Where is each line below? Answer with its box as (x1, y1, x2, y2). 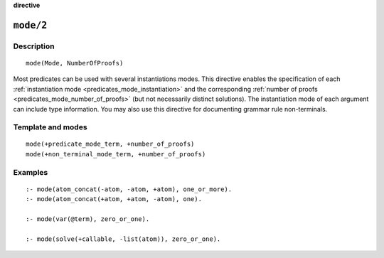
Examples (13, 167, 48, 177)
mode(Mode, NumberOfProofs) (26, 59, 124, 67)
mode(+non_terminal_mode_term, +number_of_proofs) (26, 150, 206, 158)
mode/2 (13, 19, 48, 31)
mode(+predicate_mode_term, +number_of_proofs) (26, 140, 195, 149)
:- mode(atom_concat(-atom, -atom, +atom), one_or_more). (26, 185, 233, 193)
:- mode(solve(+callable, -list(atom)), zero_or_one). (26, 235, 221, 243)
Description (13, 41, 55, 51)
